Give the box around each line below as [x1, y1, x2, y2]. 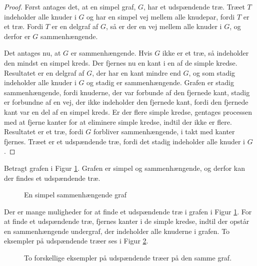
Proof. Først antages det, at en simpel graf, [4, 2, 136, 12]
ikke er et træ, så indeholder [162, 48, 249, 58]
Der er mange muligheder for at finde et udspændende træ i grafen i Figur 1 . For [4, 206, 252, 216]
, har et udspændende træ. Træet [143, 2, 245, 12]
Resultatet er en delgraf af [4, 67, 84, 78]
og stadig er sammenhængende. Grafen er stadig [86, 77, 234, 88]
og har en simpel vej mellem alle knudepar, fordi [86, 11, 235, 22]
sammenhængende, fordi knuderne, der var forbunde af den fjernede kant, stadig [4, 87, 250, 97]
